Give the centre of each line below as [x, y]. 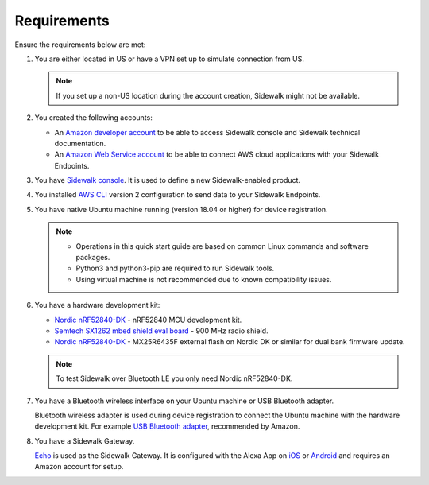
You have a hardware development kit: [97, 305]
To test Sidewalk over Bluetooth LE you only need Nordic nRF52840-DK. [174, 378]
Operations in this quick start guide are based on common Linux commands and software [222, 246]
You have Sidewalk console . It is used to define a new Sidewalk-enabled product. [168, 180]
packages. [93, 258]
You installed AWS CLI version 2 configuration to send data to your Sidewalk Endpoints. [178, 195]
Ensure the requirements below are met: [80, 45]
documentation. [80, 143]
